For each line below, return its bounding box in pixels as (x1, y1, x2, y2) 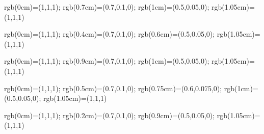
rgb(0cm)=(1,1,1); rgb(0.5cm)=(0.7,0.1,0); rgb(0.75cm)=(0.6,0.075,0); (4, 83, 222, 93)
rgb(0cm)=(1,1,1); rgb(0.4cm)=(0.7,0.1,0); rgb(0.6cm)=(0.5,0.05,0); (4, 29, 215, 39)
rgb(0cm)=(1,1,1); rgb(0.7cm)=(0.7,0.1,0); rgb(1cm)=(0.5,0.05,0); (4, 2, 209, 12)
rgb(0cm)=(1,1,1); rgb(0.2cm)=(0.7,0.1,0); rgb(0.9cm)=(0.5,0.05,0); (4, 110, 215, 120)
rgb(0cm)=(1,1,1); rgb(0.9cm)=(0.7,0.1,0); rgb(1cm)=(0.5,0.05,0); (4, 56, 209, 66)
